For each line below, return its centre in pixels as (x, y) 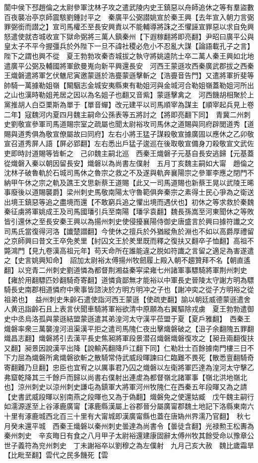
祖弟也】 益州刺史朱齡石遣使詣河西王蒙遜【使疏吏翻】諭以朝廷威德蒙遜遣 (124, 299)
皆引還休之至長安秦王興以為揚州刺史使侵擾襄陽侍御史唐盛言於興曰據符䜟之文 (129, 221)
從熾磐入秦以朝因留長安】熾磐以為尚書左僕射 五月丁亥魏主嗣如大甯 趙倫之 (129, 163)
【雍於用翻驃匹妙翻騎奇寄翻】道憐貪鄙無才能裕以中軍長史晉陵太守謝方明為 (126, 279)
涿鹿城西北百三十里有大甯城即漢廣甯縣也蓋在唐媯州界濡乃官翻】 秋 (134, 416)
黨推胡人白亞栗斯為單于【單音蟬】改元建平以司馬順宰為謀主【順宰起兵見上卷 (129, 104)
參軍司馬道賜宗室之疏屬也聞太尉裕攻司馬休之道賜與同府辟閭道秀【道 (143, 124)
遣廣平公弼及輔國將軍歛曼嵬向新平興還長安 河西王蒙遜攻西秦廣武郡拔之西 (126, 65)
